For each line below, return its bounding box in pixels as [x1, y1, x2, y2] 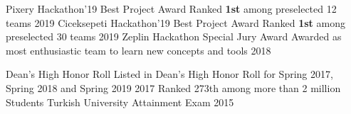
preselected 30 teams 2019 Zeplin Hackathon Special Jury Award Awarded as [6, 29, 342, 44]
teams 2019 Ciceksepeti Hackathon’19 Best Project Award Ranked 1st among [6, 15, 345, 30]
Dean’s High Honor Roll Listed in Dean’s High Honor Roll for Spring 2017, [6, 67, 333, 81]
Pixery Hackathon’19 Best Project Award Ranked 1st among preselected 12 [6, 1, 337, 16]
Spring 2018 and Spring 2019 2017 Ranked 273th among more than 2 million [6, 80, 341, 95]
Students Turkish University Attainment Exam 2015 [6, 94, 234, 109]
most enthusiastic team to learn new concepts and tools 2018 [6, 42, 271, 57]
